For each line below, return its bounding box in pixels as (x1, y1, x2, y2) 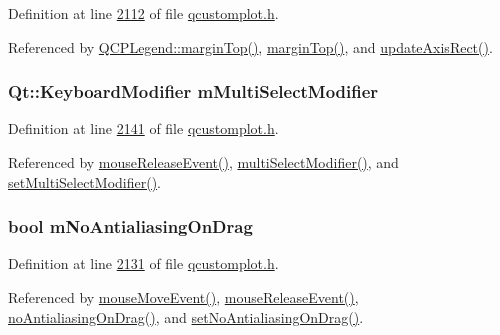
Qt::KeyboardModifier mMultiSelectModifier (8, 79, 379, 104)
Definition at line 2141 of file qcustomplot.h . (8, 118, 279, 139)
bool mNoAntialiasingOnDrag (8, 214, 253, 239)
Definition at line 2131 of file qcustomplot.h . (8, 253, 279, 274)
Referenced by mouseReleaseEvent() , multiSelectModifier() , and (8, 152, 399, 172)
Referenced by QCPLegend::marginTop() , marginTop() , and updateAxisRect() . (8, 36, 493, 57)
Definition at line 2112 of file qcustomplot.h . (8, 3, 279, 23)
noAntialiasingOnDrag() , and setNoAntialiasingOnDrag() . (8, 306, 364, 327)
